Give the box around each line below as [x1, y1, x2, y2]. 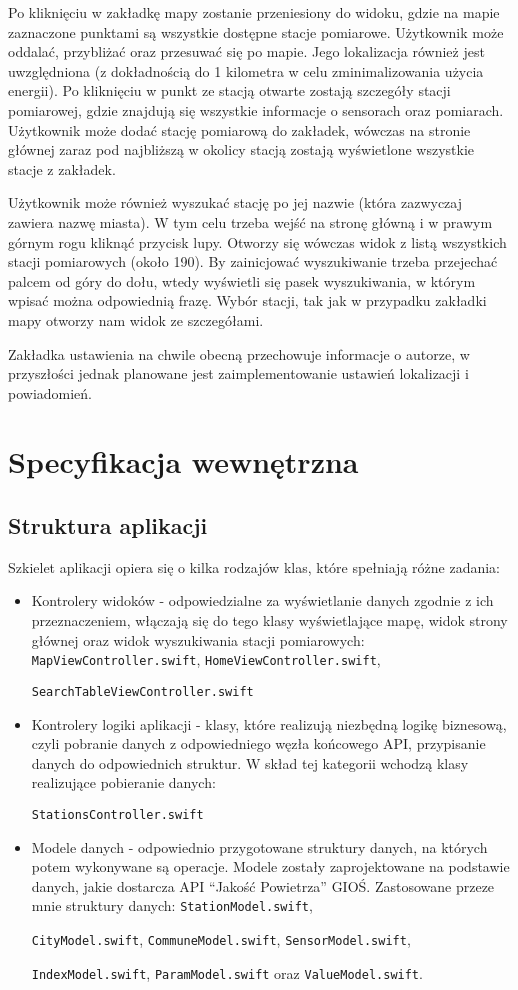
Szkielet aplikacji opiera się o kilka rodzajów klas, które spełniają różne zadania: [8, 556, 500, 577]
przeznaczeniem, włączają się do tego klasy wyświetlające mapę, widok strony [31, 610, 508, 631]
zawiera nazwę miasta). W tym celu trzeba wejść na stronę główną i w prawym [8, 211, 493, 232]
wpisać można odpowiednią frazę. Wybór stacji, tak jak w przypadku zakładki [8, 290, 487, 311]
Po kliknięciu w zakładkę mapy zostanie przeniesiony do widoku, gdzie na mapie [8, 2, 500, 22]
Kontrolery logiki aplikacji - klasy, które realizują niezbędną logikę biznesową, [31, 713, 507, 734]
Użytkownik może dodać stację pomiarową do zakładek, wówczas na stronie [8, 119, 471, 140]
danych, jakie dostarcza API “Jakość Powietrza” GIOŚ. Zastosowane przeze [31, 875, 495, 896]
